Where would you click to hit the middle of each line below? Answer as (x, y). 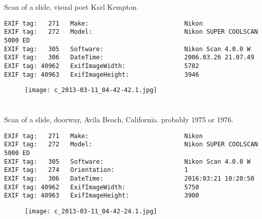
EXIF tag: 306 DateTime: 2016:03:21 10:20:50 (129, 179)
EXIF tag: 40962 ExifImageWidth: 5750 (102, 187)
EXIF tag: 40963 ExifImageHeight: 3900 (102, 196)
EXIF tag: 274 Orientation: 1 (96, 170)
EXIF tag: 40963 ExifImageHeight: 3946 (102, 74)
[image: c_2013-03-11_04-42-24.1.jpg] (91, 212)
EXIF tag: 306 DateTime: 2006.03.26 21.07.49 (129, 58)
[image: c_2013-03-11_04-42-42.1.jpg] (91, 90)
